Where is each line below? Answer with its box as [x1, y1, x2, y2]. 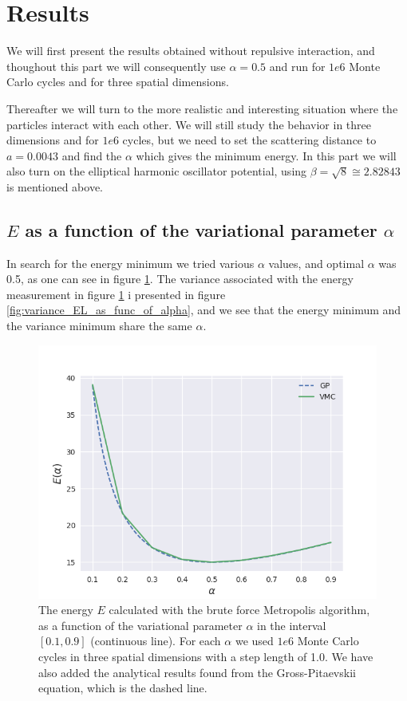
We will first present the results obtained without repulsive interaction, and [6, 42, 375, 59]
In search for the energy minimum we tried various [6, 254, 255, 271]
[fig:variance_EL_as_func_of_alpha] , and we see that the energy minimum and [6, 301, 401, 318]
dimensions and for [6, 132, 99, 148]
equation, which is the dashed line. [38, 679, 207, 696]
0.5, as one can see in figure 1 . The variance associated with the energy [6, 270, 354, 287]
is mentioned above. [6, 178, 104, 195]
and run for [269, 57, 326, 74]
